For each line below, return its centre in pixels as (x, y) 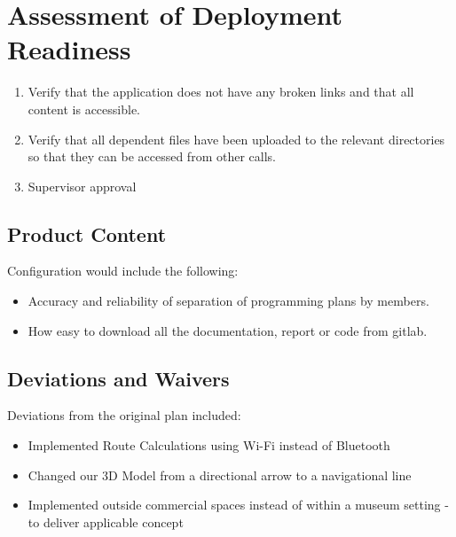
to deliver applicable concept (106, 521)
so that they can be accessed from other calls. (152, 156)
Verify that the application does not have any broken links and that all (221, 92)
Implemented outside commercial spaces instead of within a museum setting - (238, 505)
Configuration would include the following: (123, 271)
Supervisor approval (82, 186)
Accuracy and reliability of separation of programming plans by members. (228, 301)
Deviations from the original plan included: (124, 415)
